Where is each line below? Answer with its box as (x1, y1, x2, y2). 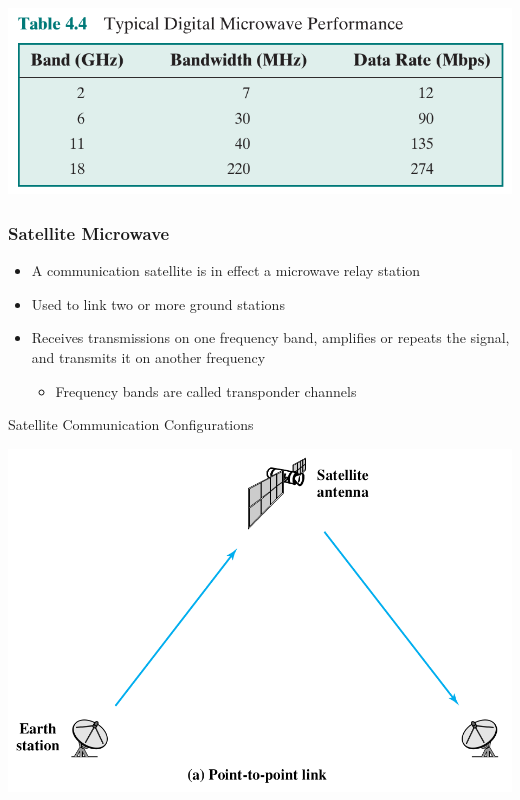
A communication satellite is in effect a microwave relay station (31, 260, 421, 281)
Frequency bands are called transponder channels (55, 380, 357, 401)
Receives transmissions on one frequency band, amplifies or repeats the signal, (31, 327, 510, 348)
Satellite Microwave (8, 220, 170, 245)
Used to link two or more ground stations (31, 293, 285, 314)
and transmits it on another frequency (31, 346, 266, 367)
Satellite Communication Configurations (8, 414, 254, 435)
